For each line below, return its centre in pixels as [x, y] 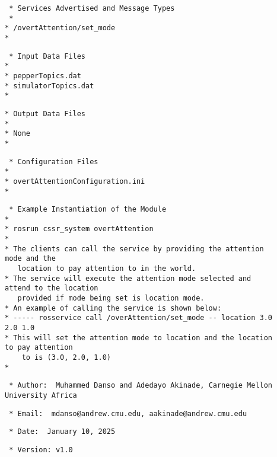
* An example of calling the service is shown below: [113, 308]
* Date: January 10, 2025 [62, 432]
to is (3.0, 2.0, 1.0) [66, 357]
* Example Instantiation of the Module [88, 210]
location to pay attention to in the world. [107, 269]
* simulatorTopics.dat [50, 86]
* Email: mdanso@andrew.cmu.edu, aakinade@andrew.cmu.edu [128, 413]
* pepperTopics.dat [43, 76]
